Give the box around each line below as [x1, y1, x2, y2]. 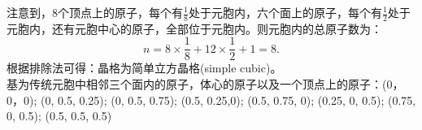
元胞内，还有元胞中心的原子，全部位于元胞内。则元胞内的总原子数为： [7, 19, 382, 37]
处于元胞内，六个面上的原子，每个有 [188, 4, 382, 20]
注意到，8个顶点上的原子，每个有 [7, 4, 183, 20]
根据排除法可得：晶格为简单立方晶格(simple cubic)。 [7, 59, 282, 76]
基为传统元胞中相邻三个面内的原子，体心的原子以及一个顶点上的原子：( [7, 76, 387, 93]
